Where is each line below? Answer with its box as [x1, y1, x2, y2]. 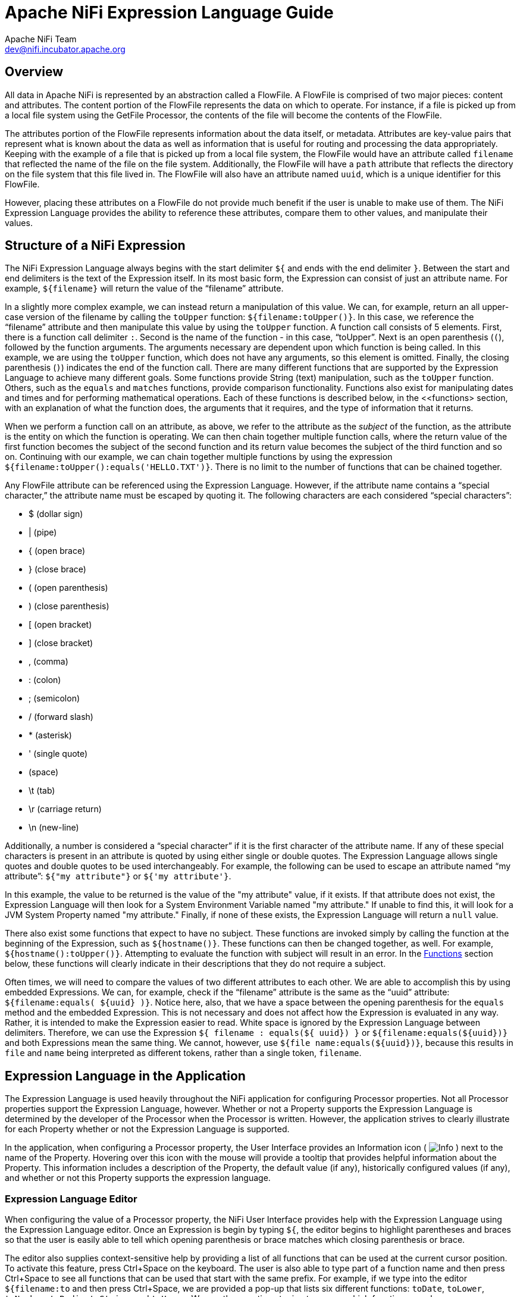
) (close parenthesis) [29, 601, 109, 612]
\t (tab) [29, 785, 55, 796]
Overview [5, 64, 64, 80]
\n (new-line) [29, 822, 79, 833]
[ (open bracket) [29, 619, 92, 630]
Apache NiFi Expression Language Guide [5, 2, 334, 23]
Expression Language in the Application [5, 1068, 246, 1083]
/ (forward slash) [29, 712, 93, 722]
